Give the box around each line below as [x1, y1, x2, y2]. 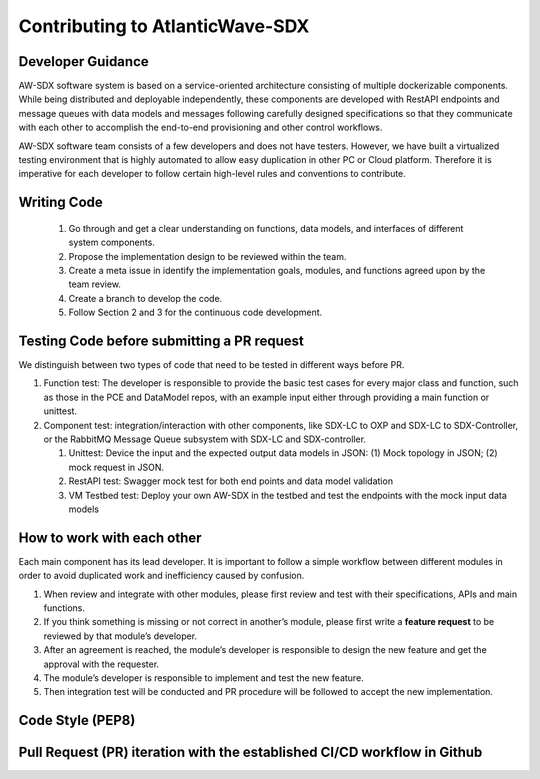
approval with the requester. [43, 658, 160, 670]
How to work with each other [18, 529, 202, 546]
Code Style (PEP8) [18, 712, 136, 729]
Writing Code [18, 194, 104, 211]
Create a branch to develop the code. [68, 292, 223, 304]
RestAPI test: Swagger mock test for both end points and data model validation [68, 475, 394, 487]
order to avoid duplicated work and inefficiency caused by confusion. [18, 570, 305, 582]
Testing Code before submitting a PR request [18, 332, 304, 349]
